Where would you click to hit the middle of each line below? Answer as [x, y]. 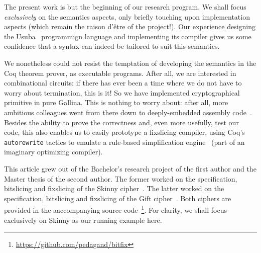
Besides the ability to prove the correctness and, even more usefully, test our [121, 122]
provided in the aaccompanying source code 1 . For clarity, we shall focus [115, 209]
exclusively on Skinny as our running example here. [83, 220]
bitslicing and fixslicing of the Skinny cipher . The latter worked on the [114, 188]
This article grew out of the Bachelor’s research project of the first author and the [130, 168]
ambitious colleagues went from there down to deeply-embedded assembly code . [128, 112]
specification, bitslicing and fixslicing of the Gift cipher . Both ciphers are [118, 198]
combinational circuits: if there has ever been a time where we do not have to [123, 83]
